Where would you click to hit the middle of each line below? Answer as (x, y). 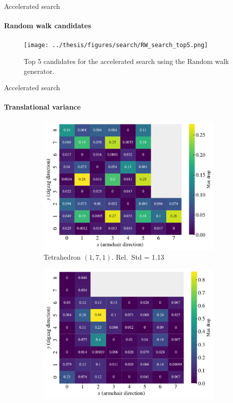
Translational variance (43, 107)
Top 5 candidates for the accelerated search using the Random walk (126, 61)
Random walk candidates (48, 26)
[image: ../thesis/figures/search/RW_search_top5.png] (116, 45)
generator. (39, 71)
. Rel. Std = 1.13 (138, 257)
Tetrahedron (62, 257)
